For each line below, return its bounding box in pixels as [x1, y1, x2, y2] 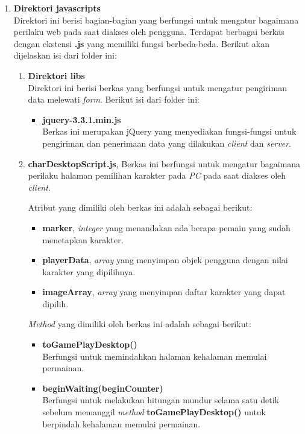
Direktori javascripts [13, 2, 101, 14]
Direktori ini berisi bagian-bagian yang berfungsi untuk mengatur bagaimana [13, 13, 299, 26]
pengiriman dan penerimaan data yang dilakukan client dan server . [42, 136, 291, 149]
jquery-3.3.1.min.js [42, 113, 121, 126]
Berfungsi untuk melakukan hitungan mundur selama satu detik [42, 394, 279, 406]
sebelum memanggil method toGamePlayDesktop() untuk [42, 406, 266, 418]
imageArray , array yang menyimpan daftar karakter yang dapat [42, 286, 286, 298]
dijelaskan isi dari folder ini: [13, 49, 117, 62]
